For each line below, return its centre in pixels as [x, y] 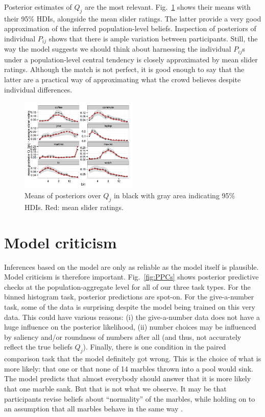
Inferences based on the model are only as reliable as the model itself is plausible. [131, 267]
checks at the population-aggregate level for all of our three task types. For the [127, 286]
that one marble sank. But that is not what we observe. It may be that [115, 389]
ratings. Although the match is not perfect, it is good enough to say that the [124, 69]
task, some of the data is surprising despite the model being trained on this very [130, 307]
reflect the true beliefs [38, 347]
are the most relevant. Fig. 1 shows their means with [167, 7]
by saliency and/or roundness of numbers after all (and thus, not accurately [123, 337]
